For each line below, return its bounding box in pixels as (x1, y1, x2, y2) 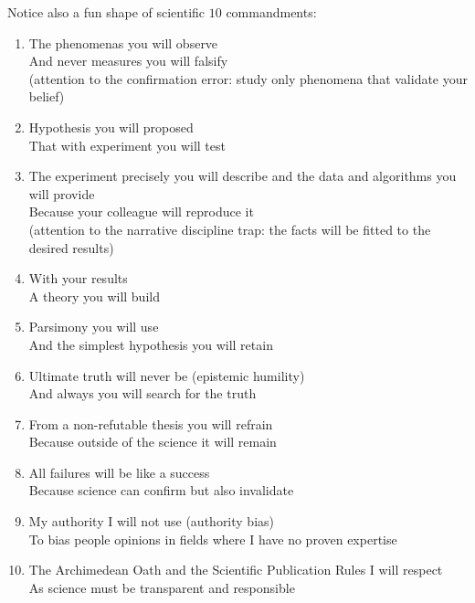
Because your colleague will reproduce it (28, 202, 254, 221)
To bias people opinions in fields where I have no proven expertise (28, 529, 397, 548)
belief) (28, 87, 65, 106)
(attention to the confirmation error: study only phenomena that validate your (28, 69, 469, 88)
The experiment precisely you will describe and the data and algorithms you (28, 166, 457, 185)
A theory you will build (28, 286, 160, 305)
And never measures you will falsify (28, 51, 228, 70)
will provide (28, 184, 95, 203)
